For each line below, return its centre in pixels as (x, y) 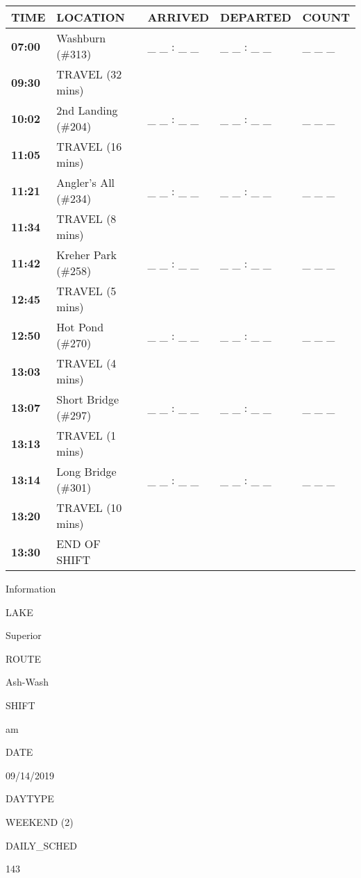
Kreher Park (86, 255)
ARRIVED (178, 17)
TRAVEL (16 (89, 146)
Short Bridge (88, 399)
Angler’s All (86, 182)
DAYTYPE (30, 798)
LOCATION (91, 17)
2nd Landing (87, 110)
